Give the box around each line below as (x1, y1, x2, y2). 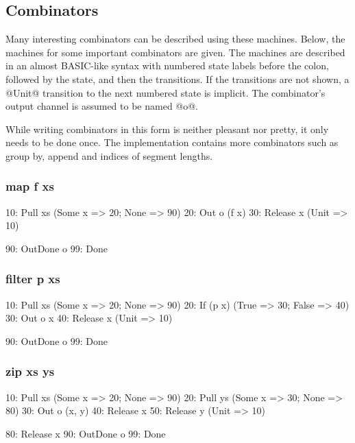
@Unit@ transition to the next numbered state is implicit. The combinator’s (5, 85, 326, 99)
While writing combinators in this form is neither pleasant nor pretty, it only (5, 121, 329, 136)
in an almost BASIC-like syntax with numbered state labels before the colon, (5, 58, 329, 73)
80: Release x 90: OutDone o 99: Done (5, 426, 166, 440)
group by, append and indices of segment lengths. (5, 148, 213, 163)
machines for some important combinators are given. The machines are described (5, 45, 345, 59)
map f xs (5, 178, 54, 195)
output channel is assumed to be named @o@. (5, 99, 199, 113)
